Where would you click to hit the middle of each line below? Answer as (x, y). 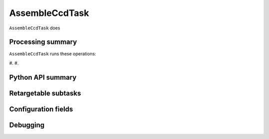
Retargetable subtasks (45, 93)
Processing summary (43, 42)
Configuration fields (41, 109)
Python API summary (43, 77)
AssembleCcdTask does (35, 28)
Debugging (27, 125)
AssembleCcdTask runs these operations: (53, 54)
